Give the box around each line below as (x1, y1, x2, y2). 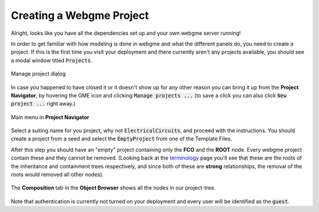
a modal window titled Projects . (11, 57, 93, 64)
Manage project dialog (11, 70, 66, 77)
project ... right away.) (11, 100, 76, 107)
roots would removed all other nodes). (11, 171, 104, 178)
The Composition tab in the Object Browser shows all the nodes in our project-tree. (11, 184, 216, 191)
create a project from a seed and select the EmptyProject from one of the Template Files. (11, 135, 233, 142)
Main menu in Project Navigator (11, 113, 90, 120)
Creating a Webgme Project (11, 9, 149, 22)
